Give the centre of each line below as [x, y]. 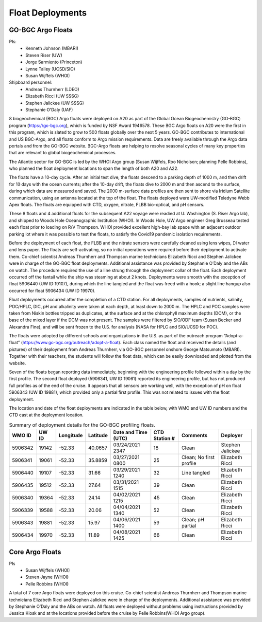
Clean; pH [193, 520]
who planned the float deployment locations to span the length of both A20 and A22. [94, 168]
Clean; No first [198, 457]
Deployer [232, 436]
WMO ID [22, 436]
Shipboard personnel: [31, 82]
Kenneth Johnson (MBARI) [52, 48]
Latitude [98, 436]
